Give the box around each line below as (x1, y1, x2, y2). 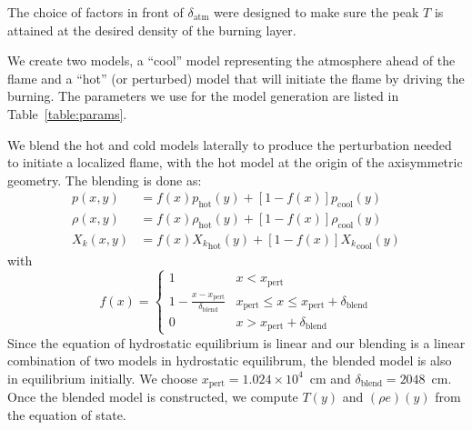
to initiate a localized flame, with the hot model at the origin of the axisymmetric (7, 153, 463, 172)
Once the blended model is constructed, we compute (7, 387, 298, 406)
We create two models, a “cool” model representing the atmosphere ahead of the (7, 51, 456, 70)
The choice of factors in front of (7, 3, 184, 21)
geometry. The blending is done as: (7, 170, 202, 189)
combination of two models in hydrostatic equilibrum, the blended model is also (7, 351, 452, 370)
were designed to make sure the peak (214, 3, 419, 21)
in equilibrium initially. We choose (7, 368, 197, 387)
